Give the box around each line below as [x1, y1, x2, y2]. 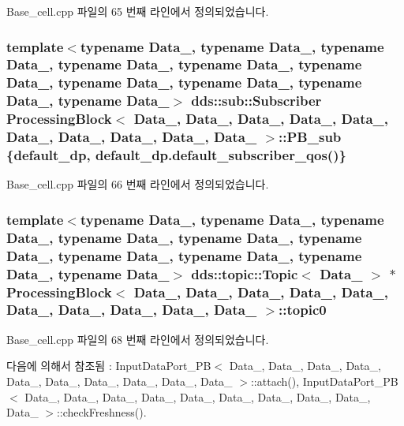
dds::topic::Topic [191, 263, 298, 283]
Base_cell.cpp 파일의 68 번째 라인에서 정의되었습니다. [6, 331, 269, 347]
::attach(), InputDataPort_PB [250, 372, 398, 389]
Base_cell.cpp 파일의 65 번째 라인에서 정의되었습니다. [6, 3, 269, 19]
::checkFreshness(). [56, 404, 147, 420]
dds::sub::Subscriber [191, 91, 322, 110]
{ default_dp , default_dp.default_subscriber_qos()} [6, 145, 346, 165]
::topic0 [279, 300, 327, 319]
